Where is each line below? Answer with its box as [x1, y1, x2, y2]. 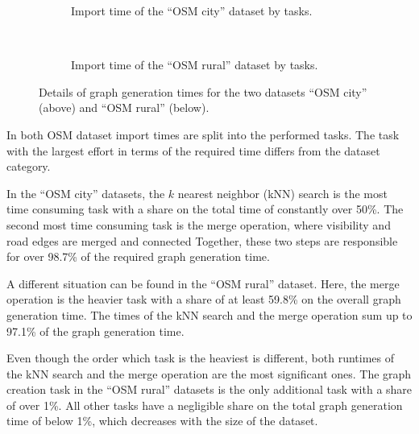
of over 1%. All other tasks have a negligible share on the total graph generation [6, 396, 403, 413]
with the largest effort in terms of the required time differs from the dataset [6, 142, 380, 159]
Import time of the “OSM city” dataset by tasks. [71, 2, 313, 19]
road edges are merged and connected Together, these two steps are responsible [6, 232, 398, 249]
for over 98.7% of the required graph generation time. [6, 248, 270, 265]
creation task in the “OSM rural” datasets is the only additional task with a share [6, 381, 413, 398]
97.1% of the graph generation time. [6, 322, 185, 339]
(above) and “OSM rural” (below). [39, 99, 209, 116]
